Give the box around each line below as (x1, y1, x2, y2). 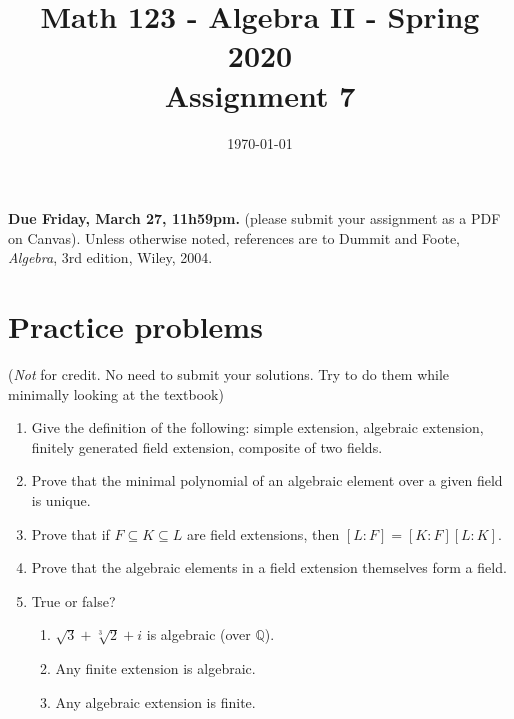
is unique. (31, 489, 91, 510)
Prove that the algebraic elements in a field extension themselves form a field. (31, 557, 507, 578)
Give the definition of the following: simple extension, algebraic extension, (31, 417, 484, 438)
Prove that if (31, 523, 110, 544)
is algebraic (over (146, 624, 251, 645)
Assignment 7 (164, 74, 356, 115)
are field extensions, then (186, 523, 340, 544)
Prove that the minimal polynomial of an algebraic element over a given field (31, 470, 503, 491)
